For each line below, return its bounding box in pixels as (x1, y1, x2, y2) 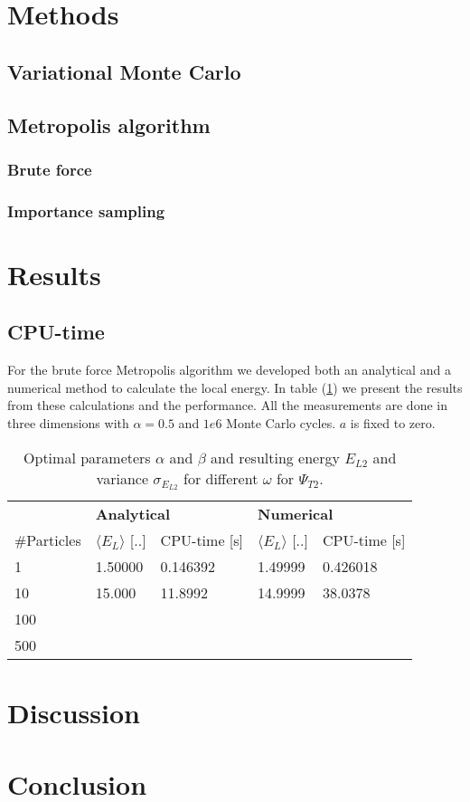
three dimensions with (7, 413, 129, 432)
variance (96, 467, 148, 489)
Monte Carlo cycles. (226, 413, 336, 432)
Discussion (7, 694, 140, 731)
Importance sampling (7, 199, 165, 222)
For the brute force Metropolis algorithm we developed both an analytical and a (7, 360, 451, 379)
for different (183, 467, 258, 489)
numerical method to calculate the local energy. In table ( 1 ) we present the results (7, 377, 463, 396)
